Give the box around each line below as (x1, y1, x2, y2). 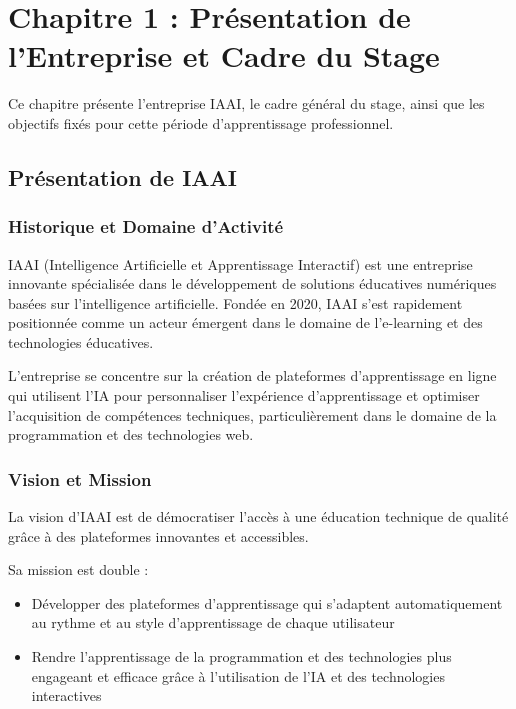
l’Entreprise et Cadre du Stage (8, 35, 440, 76)
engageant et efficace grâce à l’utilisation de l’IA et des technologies (31, 665, 445, 686)
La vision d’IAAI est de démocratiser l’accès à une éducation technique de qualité (8, 506, 509, 527)
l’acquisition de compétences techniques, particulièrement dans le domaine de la (8, 404, 497, 425)
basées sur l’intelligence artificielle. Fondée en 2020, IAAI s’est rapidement (8, 292, 463, 313)
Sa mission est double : (8, 559, 149, 580)
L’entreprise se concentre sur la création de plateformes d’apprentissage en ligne (8, 365, 497, 386)
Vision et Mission (8, 466, 152, 491)
